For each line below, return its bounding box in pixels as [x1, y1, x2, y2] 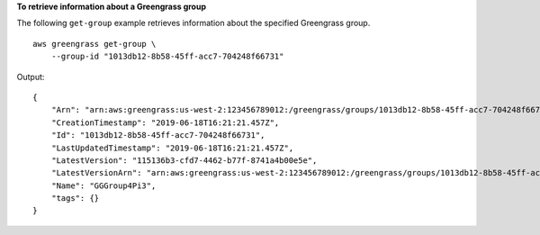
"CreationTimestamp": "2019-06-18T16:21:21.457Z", [50, 117, 280, 128]
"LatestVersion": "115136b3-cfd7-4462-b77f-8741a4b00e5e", [50, 155, 318, 166]
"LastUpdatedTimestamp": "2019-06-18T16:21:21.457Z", [50, 142, 294, 153]
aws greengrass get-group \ [32, 39, 157, 49]
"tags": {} [50, 194, 100, 203]
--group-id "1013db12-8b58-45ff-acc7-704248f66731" [50, 51, 284, 62]
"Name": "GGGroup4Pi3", [50, 180, 157, 191]
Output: [16, 71, 45, 82]
